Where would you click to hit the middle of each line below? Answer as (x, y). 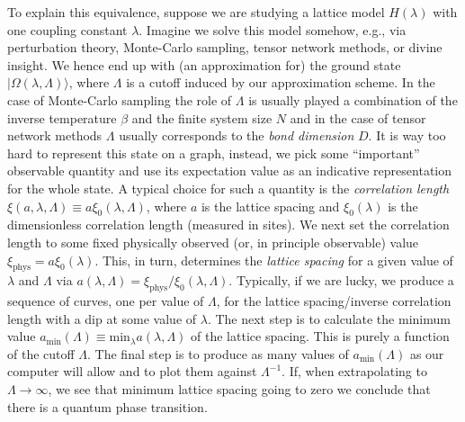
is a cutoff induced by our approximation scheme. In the (281, 82)
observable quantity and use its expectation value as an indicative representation (230, 171)
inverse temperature (62, 117)
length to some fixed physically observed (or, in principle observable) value (213, 242)
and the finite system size (202, 117)
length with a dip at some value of (102, 318)
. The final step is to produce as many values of (218, 353)
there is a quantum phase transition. (107, 406)
